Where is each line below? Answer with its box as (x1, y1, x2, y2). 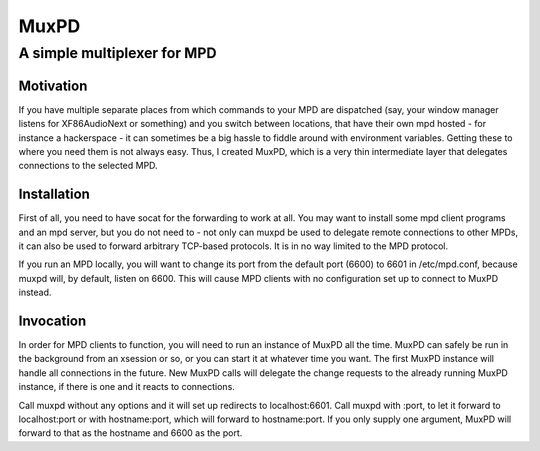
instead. (18, 286, 52, 299)
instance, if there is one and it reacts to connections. (18, 381, 235, 393)
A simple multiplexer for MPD (18, 44, 217, 62)
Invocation (18, 312, 87, 329)
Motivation (18, 77, 88, 94)
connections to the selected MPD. (18, 160, 159, 172)
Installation (18, 186, 90, 203)
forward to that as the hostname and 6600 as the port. (18, 427, 243, 439)
